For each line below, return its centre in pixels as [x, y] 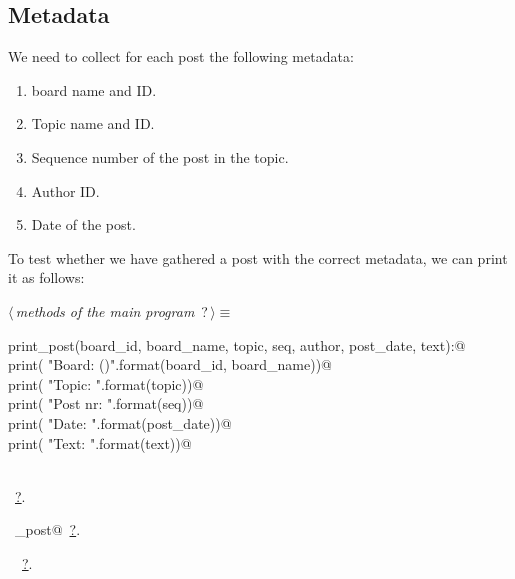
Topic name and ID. [93, 123]
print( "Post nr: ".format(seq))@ [106, 403]
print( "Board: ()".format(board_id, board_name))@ [170, 364]
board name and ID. [94, 89]
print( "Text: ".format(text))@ [100, 442]
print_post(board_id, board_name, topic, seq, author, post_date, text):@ [237, 344]
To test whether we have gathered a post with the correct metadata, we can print [258, 257]
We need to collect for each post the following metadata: [181, 56]
